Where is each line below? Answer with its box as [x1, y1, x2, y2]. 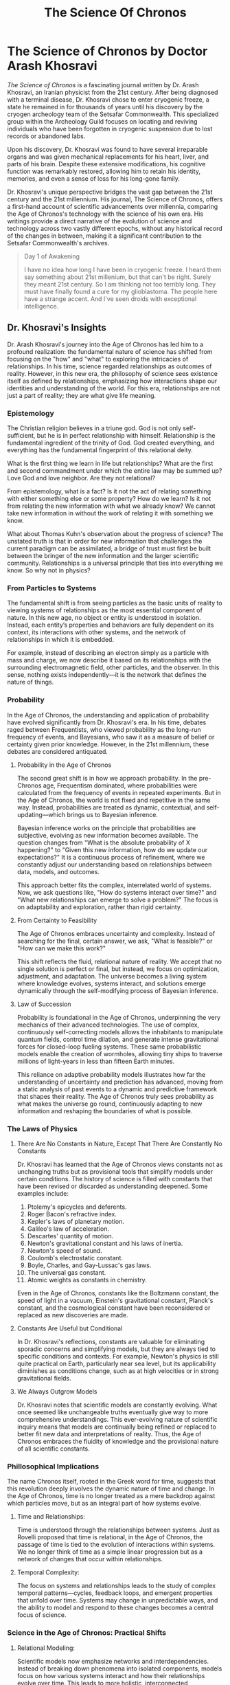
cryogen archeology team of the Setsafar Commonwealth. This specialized [7, 110, 219, 118]
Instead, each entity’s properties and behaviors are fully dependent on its [7, 621, 214, 629]
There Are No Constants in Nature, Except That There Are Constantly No [16, 1139, 222, 1148]
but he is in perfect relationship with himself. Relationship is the [36, 432, 216, 440]
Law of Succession [16, 1000, 71, 1008]
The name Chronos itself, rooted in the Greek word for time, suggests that [7, 1477, 216, 1486]
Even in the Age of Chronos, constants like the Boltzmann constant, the [16, 1288, 219, 1297]
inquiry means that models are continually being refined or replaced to [16, 1422, 216, 1431]
